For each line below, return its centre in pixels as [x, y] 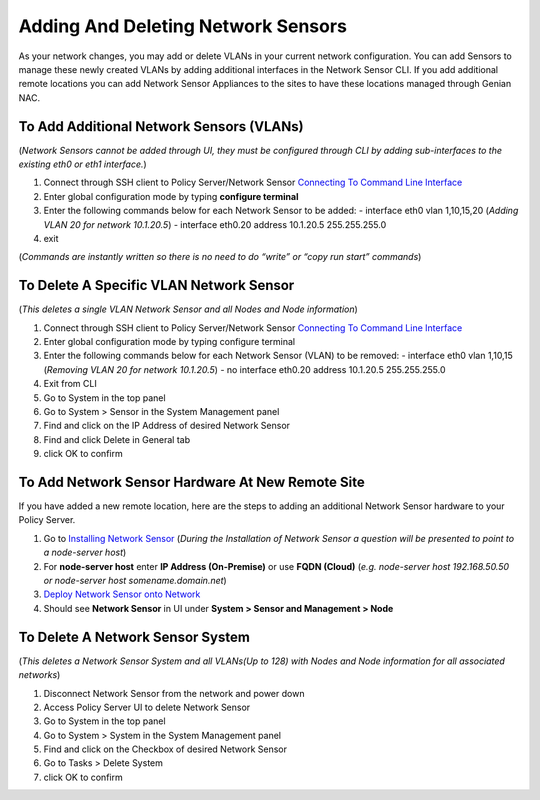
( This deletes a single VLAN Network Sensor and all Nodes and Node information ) [188, 309]
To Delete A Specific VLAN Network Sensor [156, 285]
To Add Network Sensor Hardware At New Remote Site [191, 481]
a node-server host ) [85, 552]
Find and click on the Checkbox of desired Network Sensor [165, 749]
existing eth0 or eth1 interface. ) [82, 164]
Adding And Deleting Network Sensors [182, 26]
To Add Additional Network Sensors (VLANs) [161, 126]
